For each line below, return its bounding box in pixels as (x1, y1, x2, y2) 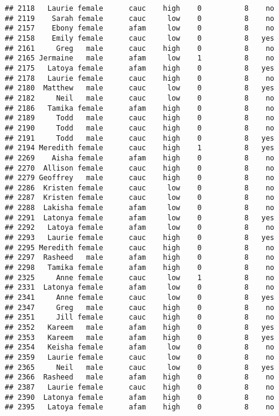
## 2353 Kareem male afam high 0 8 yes (5, 333, 275, 342)
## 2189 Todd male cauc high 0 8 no (5, 114, 275, 123)
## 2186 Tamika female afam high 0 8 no (5, 104, 275, 113)
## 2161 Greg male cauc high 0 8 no (5, 44, 275, 53)
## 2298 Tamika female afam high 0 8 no (5, 263, 275, 272)
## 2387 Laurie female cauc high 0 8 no (5, 382, 275, 391)
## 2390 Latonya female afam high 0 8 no (5, 393, 275, 402)
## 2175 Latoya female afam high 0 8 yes (5, 63, 275, 72)
